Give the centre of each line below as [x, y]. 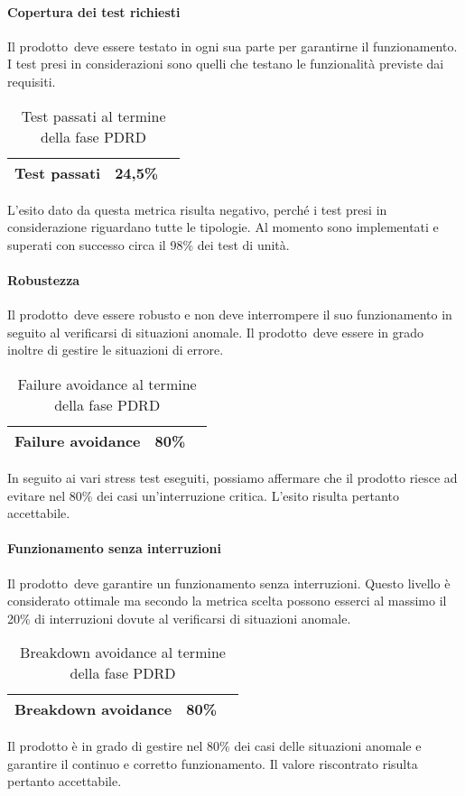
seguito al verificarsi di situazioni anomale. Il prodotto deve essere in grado [216, 332]
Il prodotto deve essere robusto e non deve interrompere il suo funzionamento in [230, 315]
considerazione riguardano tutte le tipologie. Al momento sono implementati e [223, 227]
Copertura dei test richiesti [94, 11]
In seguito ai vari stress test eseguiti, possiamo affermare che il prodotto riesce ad [232, 477]
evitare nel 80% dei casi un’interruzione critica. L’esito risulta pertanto [203, 495]
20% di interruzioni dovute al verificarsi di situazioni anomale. [179, 618]
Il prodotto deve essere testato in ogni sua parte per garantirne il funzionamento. [232, 46]
